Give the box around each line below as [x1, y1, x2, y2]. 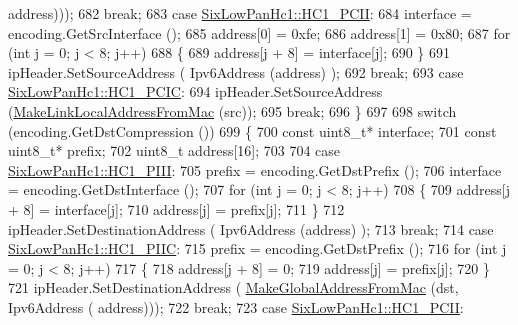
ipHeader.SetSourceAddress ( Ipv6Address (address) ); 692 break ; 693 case [8, 61, 464, 82]
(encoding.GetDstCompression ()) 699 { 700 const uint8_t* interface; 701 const [8, 120, 497, 141]
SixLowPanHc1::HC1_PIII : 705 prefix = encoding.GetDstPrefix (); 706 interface [8, 159, 502, 180]
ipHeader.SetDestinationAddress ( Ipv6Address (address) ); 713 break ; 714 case [8, 218, 494, 239]
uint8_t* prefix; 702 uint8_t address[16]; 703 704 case [8, 140, 341, 161]
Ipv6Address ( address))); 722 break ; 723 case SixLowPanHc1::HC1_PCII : [8, 296, 464, 317]
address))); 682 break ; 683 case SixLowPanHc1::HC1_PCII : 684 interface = [8, 3, 472, 23]
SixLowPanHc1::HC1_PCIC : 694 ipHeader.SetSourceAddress [8, 81, 383, 102]
